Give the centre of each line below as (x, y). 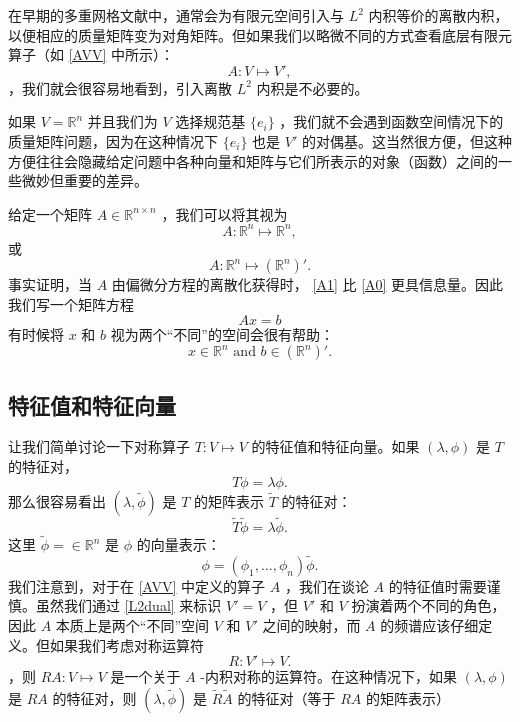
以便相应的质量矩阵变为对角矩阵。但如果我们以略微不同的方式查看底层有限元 (260, 34)
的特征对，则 (94, 697)
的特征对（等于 (286, 697)
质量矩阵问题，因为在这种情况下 (113, 140)
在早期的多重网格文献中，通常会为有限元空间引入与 (176, 15)
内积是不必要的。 (312, 87)
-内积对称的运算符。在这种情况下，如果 (328, 676)
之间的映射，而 (311, 625)
